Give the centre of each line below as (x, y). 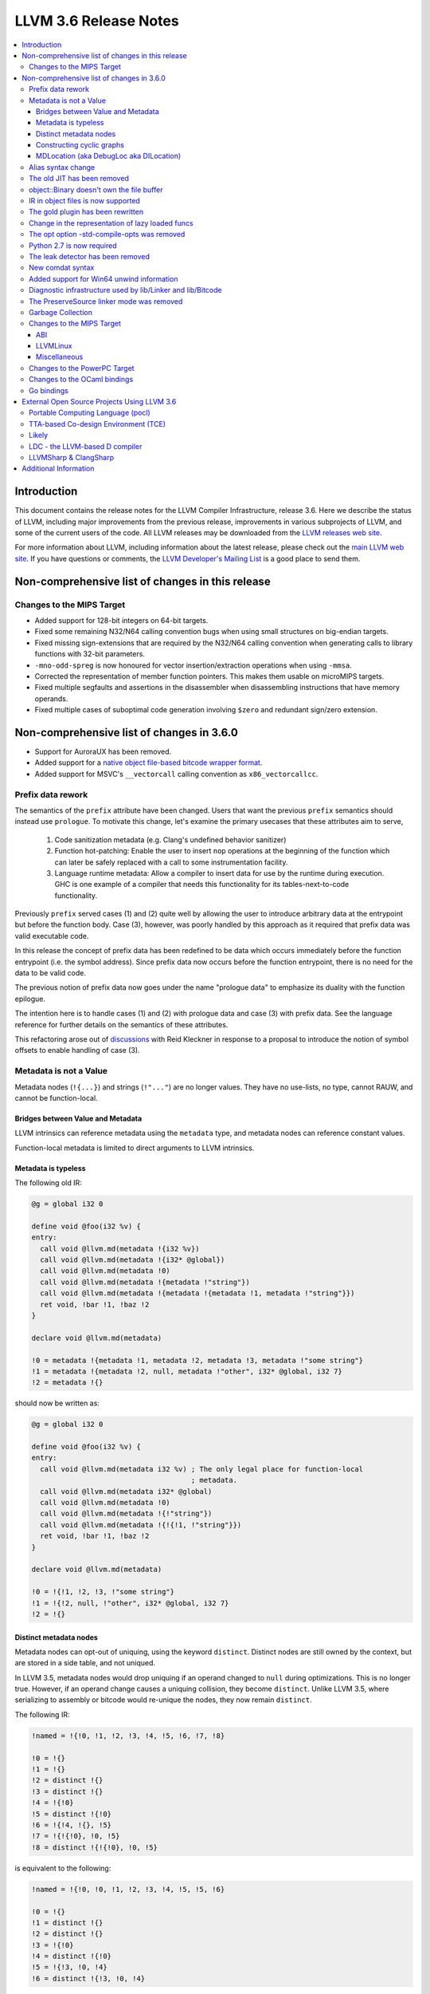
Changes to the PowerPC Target (82, 368)
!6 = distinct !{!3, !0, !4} (88, 1978)
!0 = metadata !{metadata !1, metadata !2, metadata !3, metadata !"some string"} (197, 1360)
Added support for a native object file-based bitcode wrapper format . (149, 763)
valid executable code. (52, 936)
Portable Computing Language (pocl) (90, 413)
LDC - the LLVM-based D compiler (86, 446)
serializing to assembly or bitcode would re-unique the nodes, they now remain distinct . (163, 1700)
